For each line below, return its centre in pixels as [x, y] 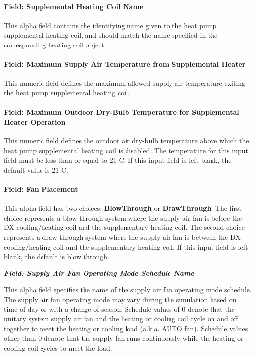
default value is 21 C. [36, 169]
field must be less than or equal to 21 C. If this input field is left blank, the [118, 160]
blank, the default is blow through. [57, 256]
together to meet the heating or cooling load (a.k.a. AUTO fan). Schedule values [126, 328]
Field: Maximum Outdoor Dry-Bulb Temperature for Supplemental [122, 112]
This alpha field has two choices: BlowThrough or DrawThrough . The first [123, 208]
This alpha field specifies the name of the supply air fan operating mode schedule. [128, 289]
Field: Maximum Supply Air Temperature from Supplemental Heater [125, 64]
